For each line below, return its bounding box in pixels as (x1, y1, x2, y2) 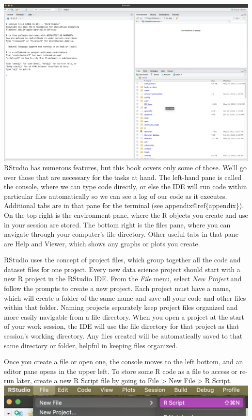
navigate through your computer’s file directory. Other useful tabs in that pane (4, 229, 238, 239)
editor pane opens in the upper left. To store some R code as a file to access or (4, 366, 237, 376)
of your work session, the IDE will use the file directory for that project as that (4, 321, 239, 331)
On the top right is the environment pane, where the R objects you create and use (4, 210, 248, 220)
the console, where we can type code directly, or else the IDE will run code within (4, 181, 247, 192)
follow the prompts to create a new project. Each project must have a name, (4, 283, 231, 293)
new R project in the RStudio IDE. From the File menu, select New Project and (4, 274, 242, 284)
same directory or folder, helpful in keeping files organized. (4, 340, 178, 350)
